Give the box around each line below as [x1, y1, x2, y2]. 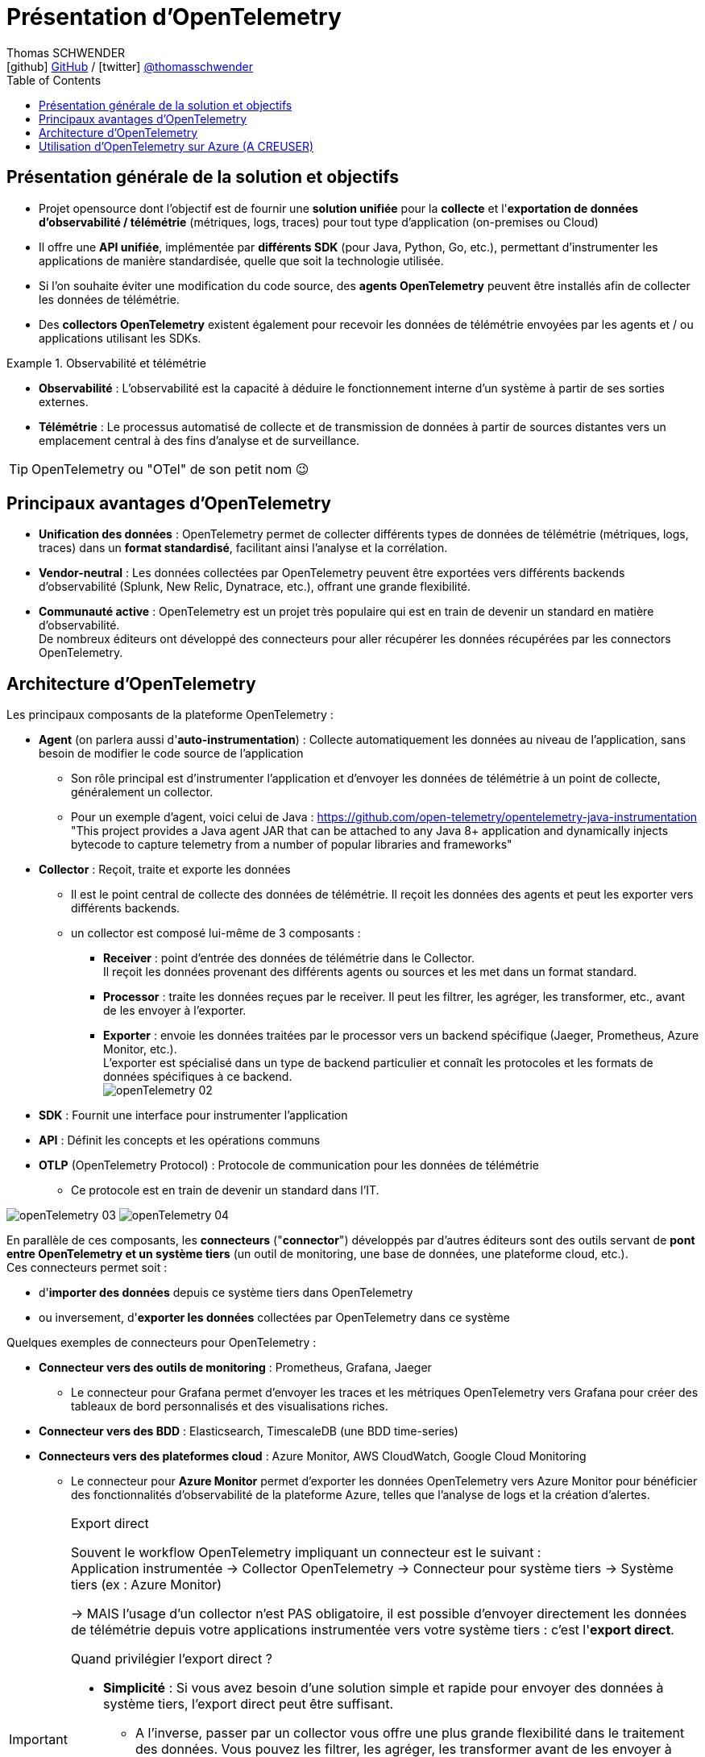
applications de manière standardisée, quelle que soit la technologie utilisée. [39, 253, 444, 268]
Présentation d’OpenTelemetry [6, 3, 342, 31]
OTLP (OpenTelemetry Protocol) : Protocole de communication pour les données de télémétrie [39, 1158, 539, 1173]
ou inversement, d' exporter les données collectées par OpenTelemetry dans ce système [39, 1310, 510, 1325]
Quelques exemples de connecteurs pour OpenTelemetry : [6, 1335, 317, 1350]
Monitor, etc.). [103, 1042, 177, 1057]
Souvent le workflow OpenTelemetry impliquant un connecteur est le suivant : [70, 1544, 541, 1561]
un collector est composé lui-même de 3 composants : [71, 926, 361, 941]
